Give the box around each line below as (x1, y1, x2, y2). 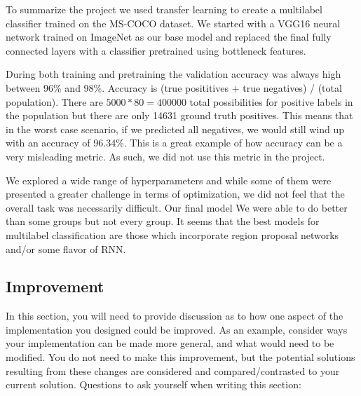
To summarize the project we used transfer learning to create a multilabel (6, 2, 322, 16)
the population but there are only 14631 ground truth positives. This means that (6, 108, 353, 123)
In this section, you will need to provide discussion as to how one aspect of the (6, 308, 343, 323)
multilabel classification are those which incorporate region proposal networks (6, 227, 339, 242)
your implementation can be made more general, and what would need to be (6, 336, 334, 350)
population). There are (6, 94, 103, 109)
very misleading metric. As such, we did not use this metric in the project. (6, 149, 325, 163)
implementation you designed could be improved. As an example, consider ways (6, 322, 348, 336)
